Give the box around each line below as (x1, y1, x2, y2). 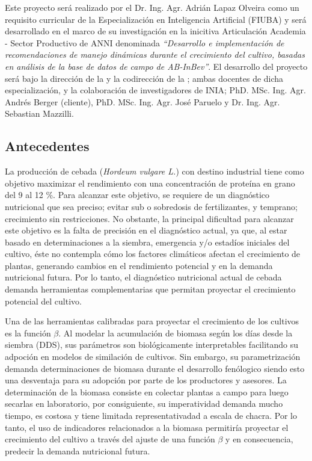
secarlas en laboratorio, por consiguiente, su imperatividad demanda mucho (5, 397, 283, 410)
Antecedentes (5, 137, 90, 155)
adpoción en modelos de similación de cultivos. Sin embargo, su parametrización (5, 350, 301, 363)
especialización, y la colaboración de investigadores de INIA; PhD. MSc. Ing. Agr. (5, 84, 306, 96)
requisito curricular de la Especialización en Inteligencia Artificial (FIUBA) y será (5, 13, 307, 25)
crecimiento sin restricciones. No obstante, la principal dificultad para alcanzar (5, 212, 294, 224)
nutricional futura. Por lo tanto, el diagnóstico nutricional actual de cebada (5, 271, 282, 283)
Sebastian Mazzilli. (5, 107, 74, 120)
